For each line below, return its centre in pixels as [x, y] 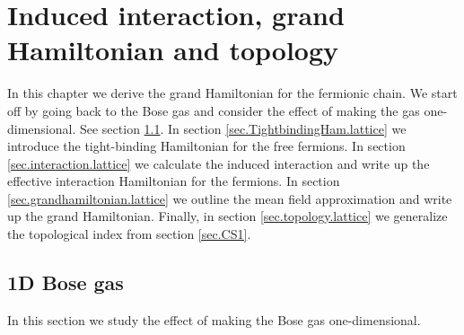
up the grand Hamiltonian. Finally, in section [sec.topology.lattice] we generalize [228, 216]
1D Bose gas [66, 282]
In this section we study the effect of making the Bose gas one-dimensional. [214, 319]
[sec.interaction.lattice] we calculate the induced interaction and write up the [219, 163]
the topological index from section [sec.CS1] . [129, 234]
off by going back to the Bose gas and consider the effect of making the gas [214, 110]
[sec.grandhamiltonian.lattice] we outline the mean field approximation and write [230, 198]
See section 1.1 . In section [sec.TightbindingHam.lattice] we [243, 128]
